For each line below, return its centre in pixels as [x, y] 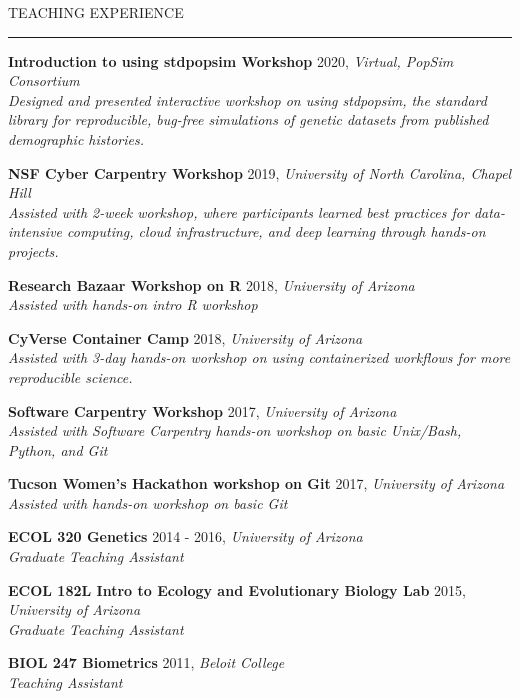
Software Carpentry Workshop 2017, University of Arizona [202, 410]
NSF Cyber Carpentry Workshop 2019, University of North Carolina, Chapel [260, 172]
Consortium [44, 80]
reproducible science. [70, 376]
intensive [35, 231]
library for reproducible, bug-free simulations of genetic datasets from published [248, 119]
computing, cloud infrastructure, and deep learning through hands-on [276, 231]
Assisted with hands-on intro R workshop [133, 304]
